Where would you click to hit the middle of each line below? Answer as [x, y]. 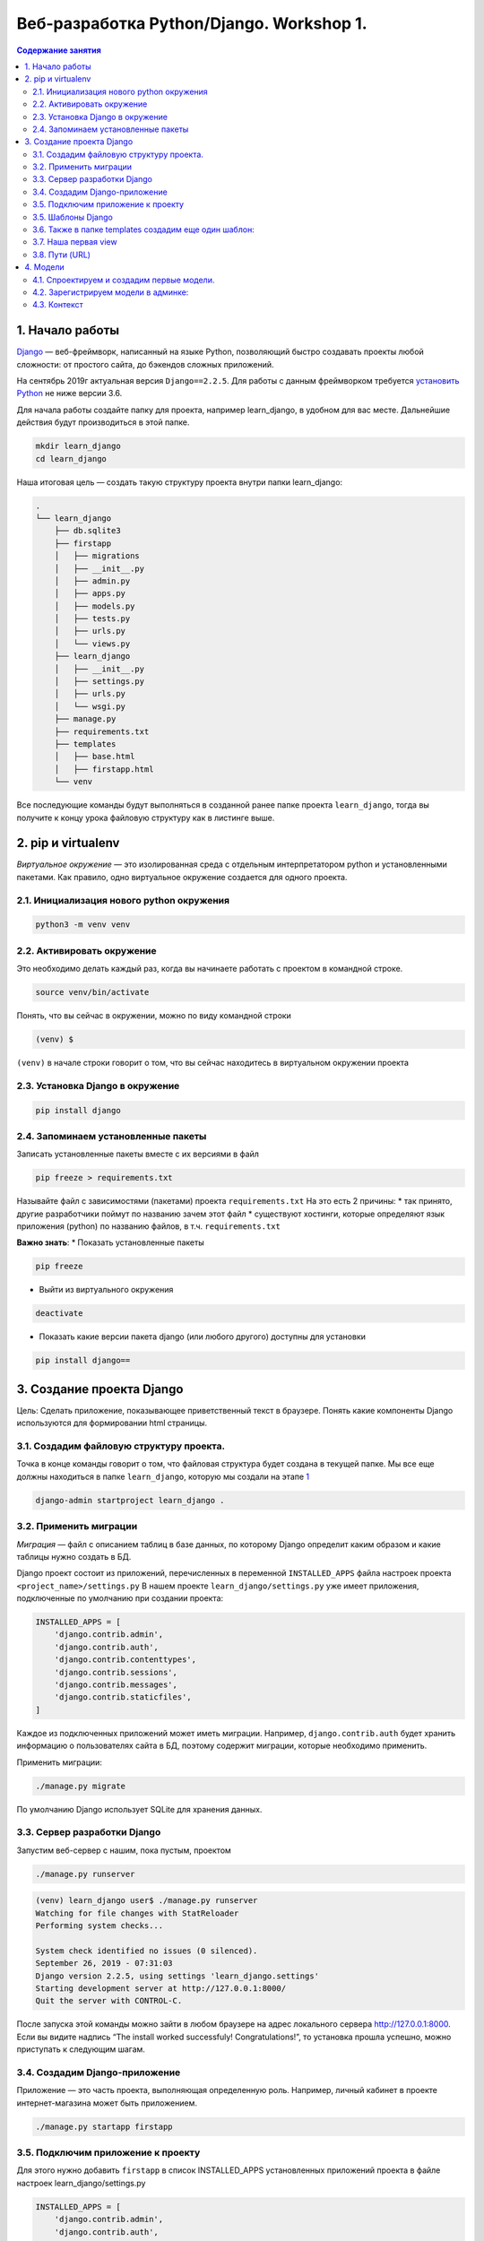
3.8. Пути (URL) [62, 255]
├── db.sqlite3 [87, 531]
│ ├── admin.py [92, 581]
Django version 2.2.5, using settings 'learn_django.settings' [177, 1976]
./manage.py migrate [80, 1786]
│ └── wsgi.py [90, 706]
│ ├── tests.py [92, 619]
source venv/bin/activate [92, 992]
